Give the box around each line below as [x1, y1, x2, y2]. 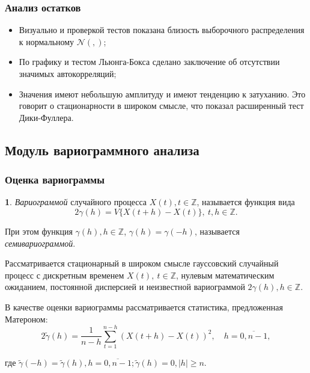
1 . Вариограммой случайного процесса [5, 196, 147, 208]
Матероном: [5, 312, 48, 325]
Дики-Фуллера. [19, 111, 74, 123]
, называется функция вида [196, 196, 295, 208]
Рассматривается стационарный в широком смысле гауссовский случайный [5, 257, 279, 270]
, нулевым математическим [175, 268, 275, 281]
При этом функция [5, 224, 73, 237]
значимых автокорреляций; [19, 67, 117, 79]
